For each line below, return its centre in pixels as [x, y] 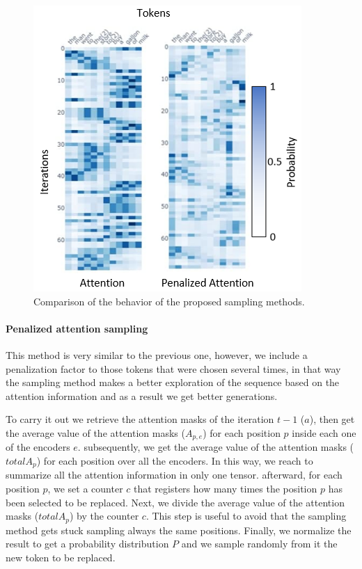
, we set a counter [85, 489]
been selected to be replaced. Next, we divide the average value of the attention [175, 502]
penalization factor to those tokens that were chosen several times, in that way [173, 368]
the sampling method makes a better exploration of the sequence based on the [173, 382]
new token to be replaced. [61, 557]
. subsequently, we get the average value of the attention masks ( [216, 447]
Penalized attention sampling [77, 328]
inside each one [324, 432]
